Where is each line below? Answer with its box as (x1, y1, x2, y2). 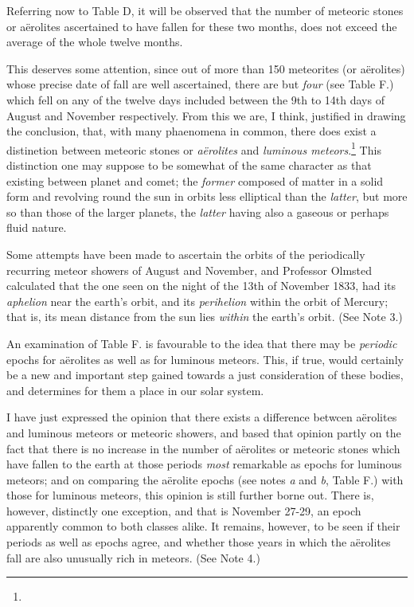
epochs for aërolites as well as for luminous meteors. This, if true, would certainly (6, 350, 404, 367)
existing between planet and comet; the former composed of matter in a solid (6, 172, 384, 189)
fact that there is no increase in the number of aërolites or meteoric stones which (6, 440, 400, 456)
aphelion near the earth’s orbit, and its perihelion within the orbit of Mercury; (6, 292, 389, 309)
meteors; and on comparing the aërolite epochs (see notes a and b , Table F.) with (6, 471, 404, 488)
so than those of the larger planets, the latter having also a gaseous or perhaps (6, 203, 389, 220)
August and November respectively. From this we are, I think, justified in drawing (6, 107, 406, 123)
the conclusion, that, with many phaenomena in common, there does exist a (6, 123, 377, 139)
